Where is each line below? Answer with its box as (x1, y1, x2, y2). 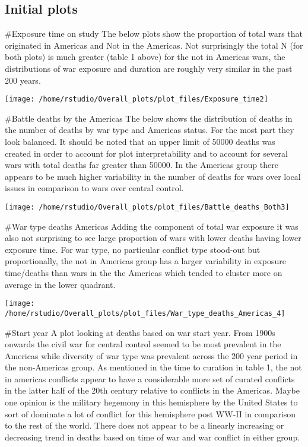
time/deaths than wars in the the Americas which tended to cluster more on (5, 267, 282, 279)
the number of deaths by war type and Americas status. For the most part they (5, 123, 294, 136)
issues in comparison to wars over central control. (5, 182, 184, 194)
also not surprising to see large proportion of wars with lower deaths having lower (5, 232, 301, 244)
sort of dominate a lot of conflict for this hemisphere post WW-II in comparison (5, 407, 296, 420)
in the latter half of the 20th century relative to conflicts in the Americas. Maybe (5, 384, 300, 397)
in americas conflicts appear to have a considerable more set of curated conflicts (5, 372, 295, 385)
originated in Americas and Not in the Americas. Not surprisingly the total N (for (5, 39, 303, 51)
